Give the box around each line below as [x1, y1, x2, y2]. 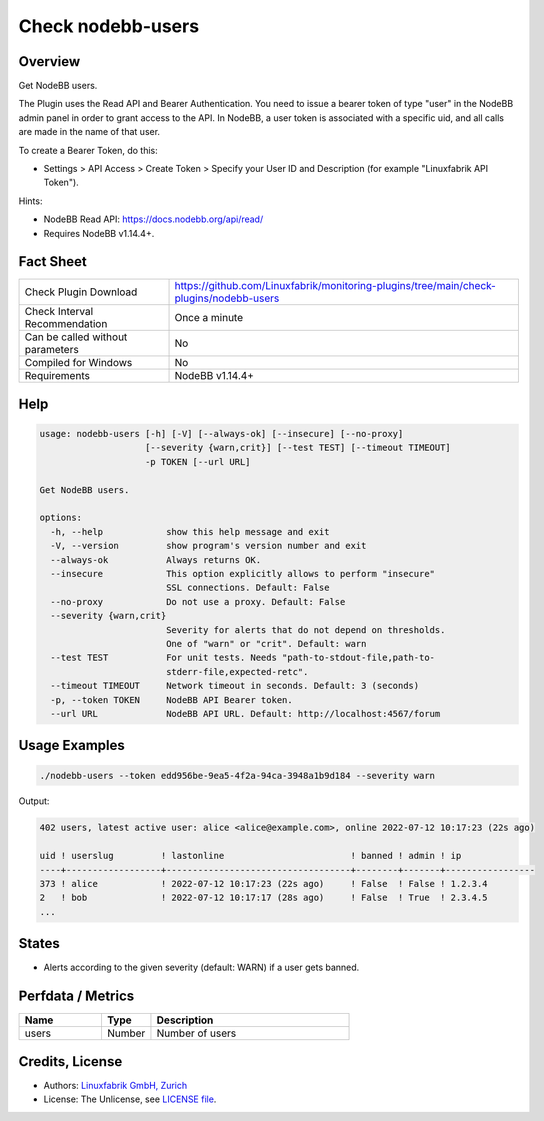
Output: [18, 795, 50, 807]
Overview [18, 53, 81, 70]
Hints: [18, 195, 43, 207]
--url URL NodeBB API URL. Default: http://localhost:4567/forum [50, 708, 441, 719]
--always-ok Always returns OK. [50, 554, 262, 565]
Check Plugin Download [24, 285, 138, 299]
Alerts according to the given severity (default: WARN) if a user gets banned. [43, 961, 360, 974]
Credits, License [18, 1053, 123, 1070]
